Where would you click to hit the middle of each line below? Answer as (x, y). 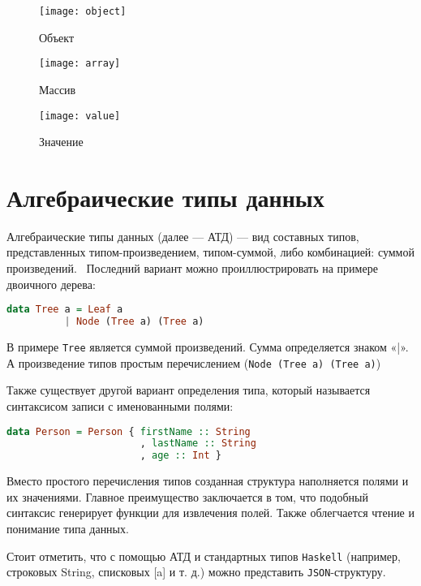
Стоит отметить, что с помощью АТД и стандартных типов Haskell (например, (204, 556)
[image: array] (80, 64)
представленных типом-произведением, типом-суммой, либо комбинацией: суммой (210, 252)
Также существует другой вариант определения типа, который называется (189, 390)
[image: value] (80, 116)
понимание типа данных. (68, 528)
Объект (57, 37)
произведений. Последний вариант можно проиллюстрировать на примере (192, 268)
